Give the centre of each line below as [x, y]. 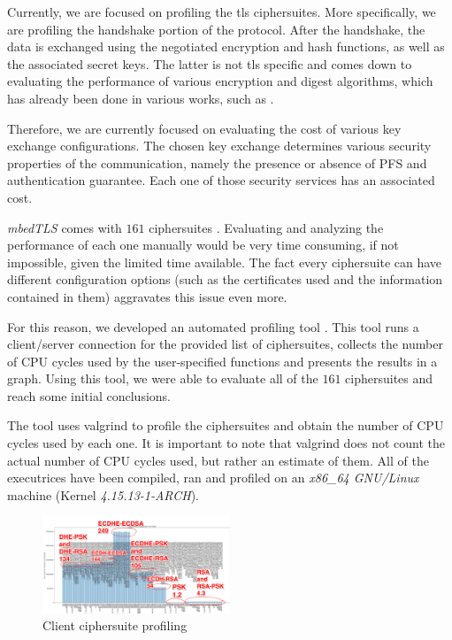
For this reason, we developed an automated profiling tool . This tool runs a [213, 326]
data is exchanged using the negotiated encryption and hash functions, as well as [226, 46]
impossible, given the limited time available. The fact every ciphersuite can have [225, 262]
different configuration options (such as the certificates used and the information [225, 279]
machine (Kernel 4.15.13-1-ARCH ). [103, 494]
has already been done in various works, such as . [141, 98]
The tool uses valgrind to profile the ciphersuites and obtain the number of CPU [226, 425]
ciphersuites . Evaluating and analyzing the [266, 227]
